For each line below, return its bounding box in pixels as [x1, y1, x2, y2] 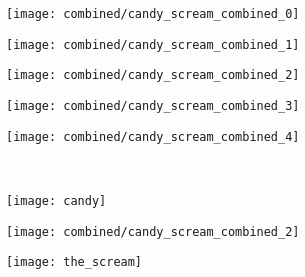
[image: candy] [6, 193, 107, 208]
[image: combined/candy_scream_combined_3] [6, 98, 300, 113]
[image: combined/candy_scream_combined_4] [6, 129, 300, 144]
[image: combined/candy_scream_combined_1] [6, 37, 300, 52]
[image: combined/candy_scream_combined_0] [6, 7, 300, 21]
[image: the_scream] [6, 255, 143, 270]
